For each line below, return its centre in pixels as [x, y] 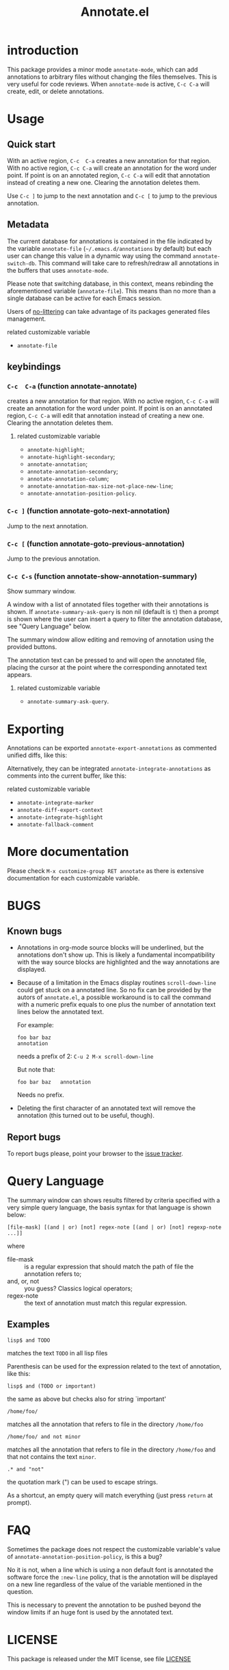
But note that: [36, 1070]
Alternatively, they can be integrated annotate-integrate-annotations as [109, 769]
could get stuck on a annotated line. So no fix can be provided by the [114, 990]
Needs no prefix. [41, 1095]
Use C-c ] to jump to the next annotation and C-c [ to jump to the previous [112, 195]
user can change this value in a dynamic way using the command [99, 256]
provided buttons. [32, 647]
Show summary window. [42, 591]
